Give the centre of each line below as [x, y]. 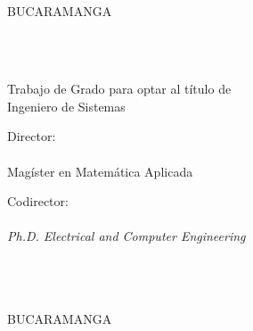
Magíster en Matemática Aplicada [100, 171]
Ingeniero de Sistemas [66, 106]
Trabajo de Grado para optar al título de [119, 89]
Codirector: [38, 201]
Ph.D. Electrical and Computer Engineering [126, 236]
